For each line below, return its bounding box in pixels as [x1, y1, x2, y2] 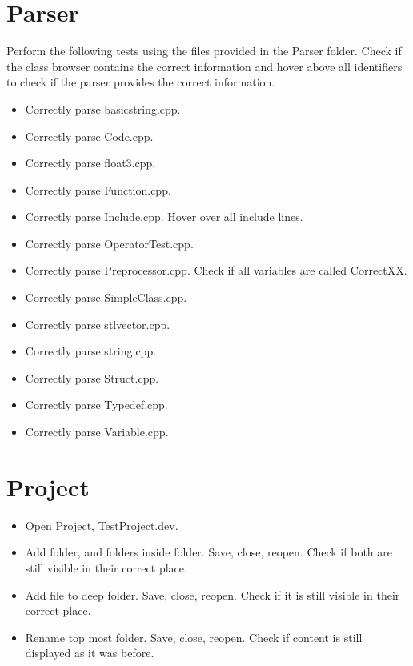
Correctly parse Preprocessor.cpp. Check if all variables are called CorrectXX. [25, 262, 407, 279]
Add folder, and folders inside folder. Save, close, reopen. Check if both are [25, 544, 392, 560]
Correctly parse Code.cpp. [25, 127, 154, 144]
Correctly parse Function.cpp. [25, 181, 171, 198]
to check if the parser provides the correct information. [6, 74, 275, 90]
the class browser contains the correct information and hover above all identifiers [6, 58, 403, 74]
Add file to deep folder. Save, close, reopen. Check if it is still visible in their [25, 586, 400, 603]
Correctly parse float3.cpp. [25, 154, 156, 171]
